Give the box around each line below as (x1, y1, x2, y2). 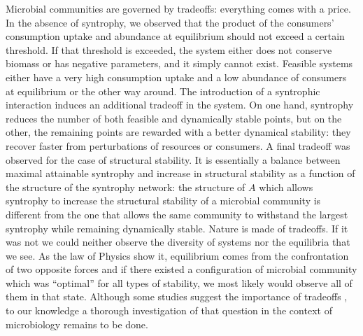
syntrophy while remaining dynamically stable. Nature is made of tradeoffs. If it (6, 220, 348, 235)
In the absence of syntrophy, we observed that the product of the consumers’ (6, 15, 334, 29)
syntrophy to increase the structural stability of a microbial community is (6, 193, 321, 208)
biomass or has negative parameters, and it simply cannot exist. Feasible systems (6, 56, 353, 71)
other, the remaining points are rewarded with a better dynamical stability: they (6, 125, 351, 139)
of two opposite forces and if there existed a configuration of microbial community (6, 262, 357, 276)
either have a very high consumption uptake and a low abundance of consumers (6, 69, 347, 84)
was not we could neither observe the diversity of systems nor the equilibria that (6, 234, 350, 249)
